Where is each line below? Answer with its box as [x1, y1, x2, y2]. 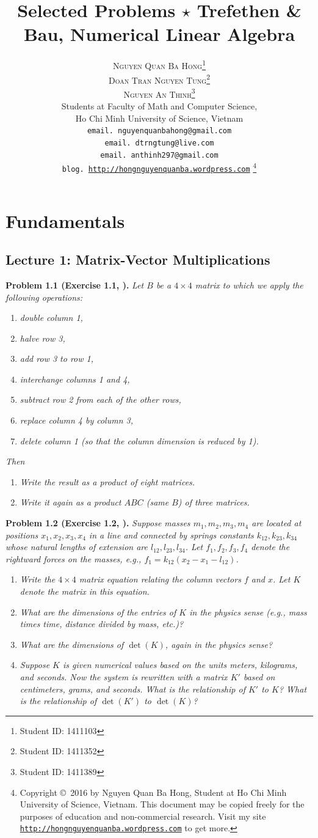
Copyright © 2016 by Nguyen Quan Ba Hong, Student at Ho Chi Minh [20, 785, 287, 798]
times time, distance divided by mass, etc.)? [20, 617, 184, 630]
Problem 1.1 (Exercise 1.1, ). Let [5, 278, 144, 291]
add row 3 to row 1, [20, 352, 94, 365]
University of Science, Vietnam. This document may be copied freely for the [20, 798, 305, 810]
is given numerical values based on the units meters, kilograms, [63, 658, 298, 671]
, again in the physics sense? [165, 638, 273, 650]
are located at [251, 516, 302, 529]
